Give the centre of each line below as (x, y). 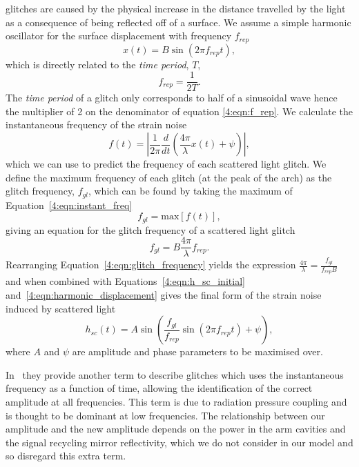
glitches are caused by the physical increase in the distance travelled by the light (176, 8)
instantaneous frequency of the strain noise (96, 125)
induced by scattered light (61, 308)
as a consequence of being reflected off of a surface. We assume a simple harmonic (178, 22)
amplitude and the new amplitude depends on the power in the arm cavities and (176, 429)
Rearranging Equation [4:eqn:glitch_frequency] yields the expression (151, 265)
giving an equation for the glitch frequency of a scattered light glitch (151, 229)
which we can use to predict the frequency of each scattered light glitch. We (166, 164)
